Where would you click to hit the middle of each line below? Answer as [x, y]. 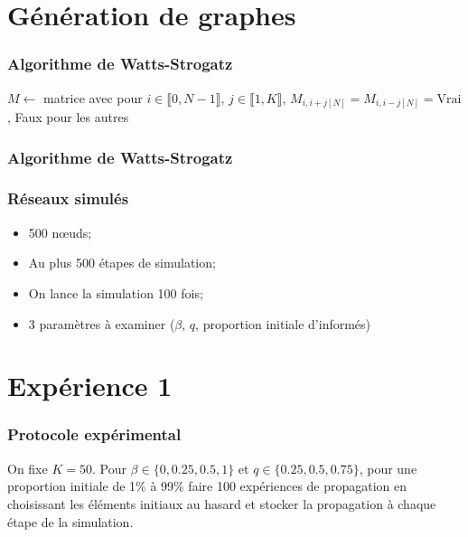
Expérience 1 [90, 386]
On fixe [28, 468]
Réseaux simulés [68, 198]
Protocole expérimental [94, 434]
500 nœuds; [60, 232]
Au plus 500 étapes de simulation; [122, 263]
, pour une [388, 468]
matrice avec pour [93, 97]
